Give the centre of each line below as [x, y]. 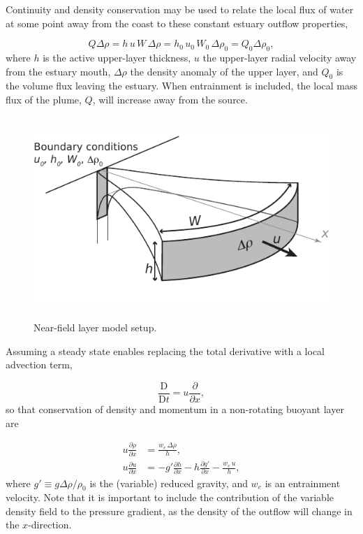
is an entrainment [303, 483]
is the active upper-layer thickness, [117, 57]
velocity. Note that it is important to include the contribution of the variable [170, 497]
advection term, [39, 365]
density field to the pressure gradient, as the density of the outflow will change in [179, 511]
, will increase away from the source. [170, 99]
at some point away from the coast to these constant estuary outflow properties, [177, 23]
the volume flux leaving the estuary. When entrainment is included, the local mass [181, 86]
